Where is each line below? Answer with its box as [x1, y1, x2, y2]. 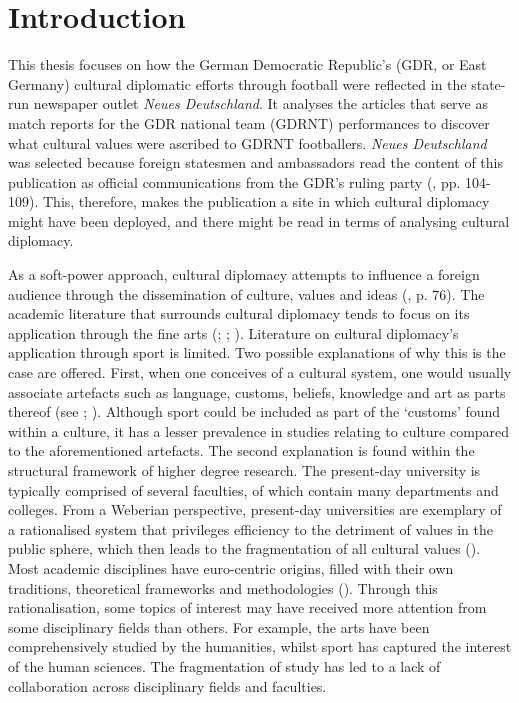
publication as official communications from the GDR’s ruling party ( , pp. [8, 171, 461, 192]
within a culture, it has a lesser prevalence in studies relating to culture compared [8, 420, 510, 441]
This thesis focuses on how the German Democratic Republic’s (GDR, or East [8, 54, 487, 75]
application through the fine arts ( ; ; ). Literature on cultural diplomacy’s [8, 322, 459, 343]
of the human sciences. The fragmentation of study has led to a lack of [8, 655, 441, 676]
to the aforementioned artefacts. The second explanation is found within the [8, 440, 475, 461]
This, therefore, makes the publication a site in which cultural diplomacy [42, 191, 490, 212]
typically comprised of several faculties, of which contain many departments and [8, 479, 499, 500]
